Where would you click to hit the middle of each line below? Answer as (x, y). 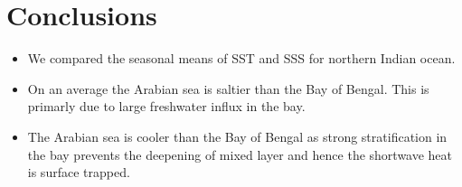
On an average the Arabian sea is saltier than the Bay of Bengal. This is (228, 88)
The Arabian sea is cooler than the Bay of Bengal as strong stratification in (237, 136)
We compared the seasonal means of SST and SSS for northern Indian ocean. (241, 58)
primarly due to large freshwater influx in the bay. (166, 106)
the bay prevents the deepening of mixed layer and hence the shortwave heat (240, 154)
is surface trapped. (79, 172)
